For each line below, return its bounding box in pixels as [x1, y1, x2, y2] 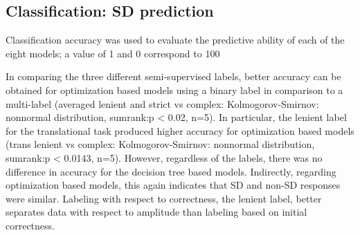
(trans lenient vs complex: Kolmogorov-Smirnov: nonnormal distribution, [6, 137, 315, 151]
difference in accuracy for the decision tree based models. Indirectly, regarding [6, 164, 336, 178]
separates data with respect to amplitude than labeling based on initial [6, 205, 307, 219]
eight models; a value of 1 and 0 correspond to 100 [6, 46, 220, 60]
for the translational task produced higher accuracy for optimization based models [6, 123, 354, 138]
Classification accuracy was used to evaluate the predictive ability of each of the [6, 32, 345, 47]
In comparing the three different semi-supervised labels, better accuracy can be [6, 69, 341, 84]
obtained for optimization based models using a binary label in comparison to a [6, 82, 343, 97]
